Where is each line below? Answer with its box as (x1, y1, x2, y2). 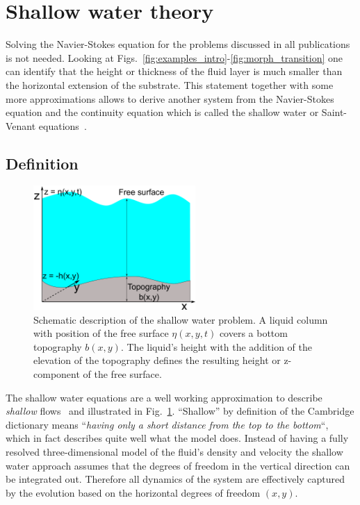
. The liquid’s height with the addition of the (120, 339, 313, 354)
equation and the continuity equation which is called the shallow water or (6, 105, 319, 119)
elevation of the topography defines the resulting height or (33, 353, 281, 367)
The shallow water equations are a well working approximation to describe (6, 390, 322, 404)
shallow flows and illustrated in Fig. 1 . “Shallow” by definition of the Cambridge (6, 404, 354, 418)
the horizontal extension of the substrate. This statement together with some (6, 77, 334, 92)
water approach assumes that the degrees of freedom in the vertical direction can (6, 458, 350, 472)
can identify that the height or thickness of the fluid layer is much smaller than (6, 64, 343, 78)
